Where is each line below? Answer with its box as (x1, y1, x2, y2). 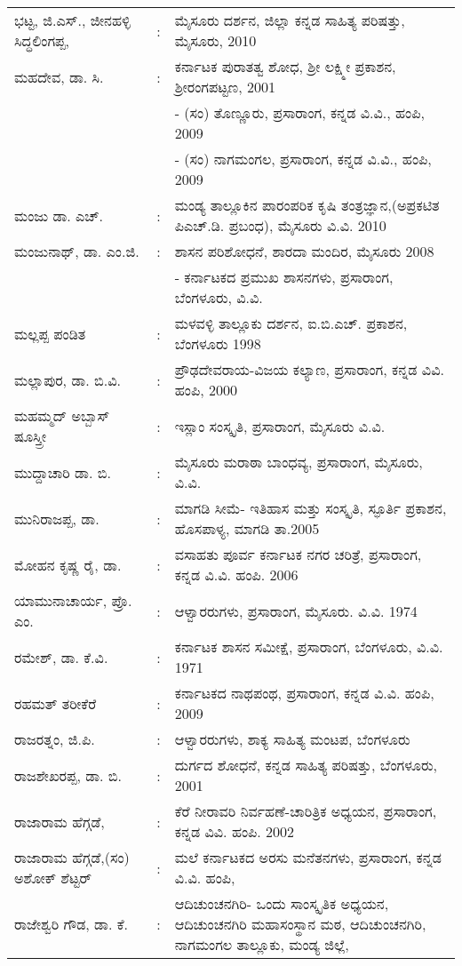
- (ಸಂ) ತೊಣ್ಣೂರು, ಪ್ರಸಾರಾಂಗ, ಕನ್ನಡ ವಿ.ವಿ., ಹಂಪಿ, (174, 102, 425, 123)
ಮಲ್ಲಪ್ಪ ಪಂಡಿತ (14, 323, 86, 344)
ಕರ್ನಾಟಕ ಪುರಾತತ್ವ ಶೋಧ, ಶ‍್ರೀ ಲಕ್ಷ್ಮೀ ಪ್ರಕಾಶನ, (174, 56, 396, 76)
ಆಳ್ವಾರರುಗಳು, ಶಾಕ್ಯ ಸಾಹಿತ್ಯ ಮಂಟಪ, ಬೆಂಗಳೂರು (174, 729, 410, 749)
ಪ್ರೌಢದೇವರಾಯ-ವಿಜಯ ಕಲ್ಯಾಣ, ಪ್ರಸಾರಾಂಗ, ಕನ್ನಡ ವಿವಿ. (174, 359, 444, 379)
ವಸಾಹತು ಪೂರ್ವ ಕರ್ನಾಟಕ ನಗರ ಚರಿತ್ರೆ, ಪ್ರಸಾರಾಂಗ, (174, 544, 422, 564)
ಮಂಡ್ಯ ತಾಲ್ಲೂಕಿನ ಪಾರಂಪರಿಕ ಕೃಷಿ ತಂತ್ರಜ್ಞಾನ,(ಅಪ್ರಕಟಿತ (174, 195, 440, 215)
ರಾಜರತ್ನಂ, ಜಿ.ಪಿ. (14, 729, 95, 749)
